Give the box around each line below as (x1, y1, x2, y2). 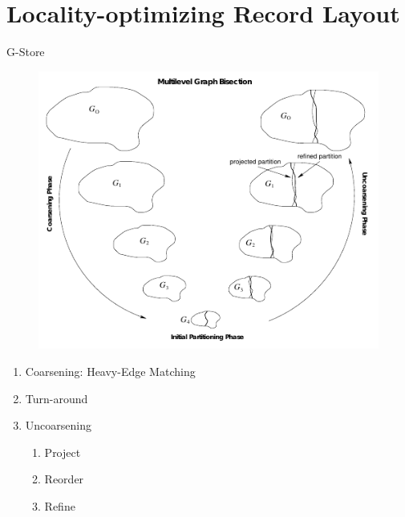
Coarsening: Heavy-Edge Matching (25, 362, 196, 379)
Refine (44, 497, 75, 514)
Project (44, 443, 81, 460)
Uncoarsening (25, 417, 91, 434)
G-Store (6, 43, 45, 60)
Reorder (44, 471, 84, 487)
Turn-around (25, 390, 88, 406)
